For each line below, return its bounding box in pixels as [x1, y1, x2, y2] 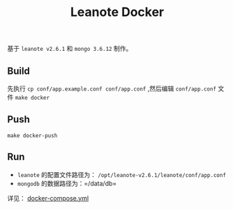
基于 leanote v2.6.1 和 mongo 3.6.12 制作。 [7, 45, 133, 53]
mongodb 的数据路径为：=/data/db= [17, 179, 117, 187]
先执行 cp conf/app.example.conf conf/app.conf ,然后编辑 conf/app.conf [7, 84, 216, 93]
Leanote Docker [70, 4, 165, 20]
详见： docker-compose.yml [7, 194, 89, 202]
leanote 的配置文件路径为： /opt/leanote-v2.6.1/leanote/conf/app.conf [17, 170, 227, 178]
